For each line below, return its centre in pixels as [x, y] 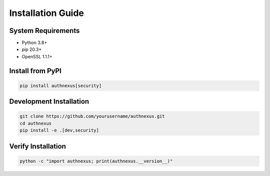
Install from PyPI [35, 71]
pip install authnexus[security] [61, 86]
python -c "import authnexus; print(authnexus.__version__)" [96, 161]
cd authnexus [36, 123]
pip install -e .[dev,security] [59, 130]
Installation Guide [47, 13]
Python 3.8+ [34, 43]
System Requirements [44, 31]
